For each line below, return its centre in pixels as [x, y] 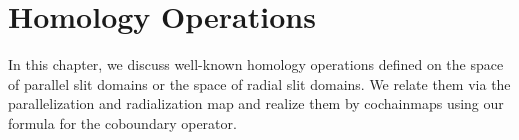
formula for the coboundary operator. [122, 122]
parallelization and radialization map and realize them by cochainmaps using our [256, 103]
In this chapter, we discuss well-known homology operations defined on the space [256, 64]
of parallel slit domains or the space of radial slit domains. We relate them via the [259, 83]
